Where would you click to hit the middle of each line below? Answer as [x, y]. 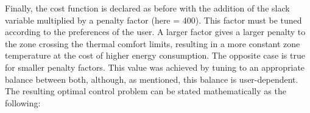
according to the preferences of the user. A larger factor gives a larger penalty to [155, 32]
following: [23, 102]
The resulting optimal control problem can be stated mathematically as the [146, 91]
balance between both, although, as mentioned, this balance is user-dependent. [152, 79]
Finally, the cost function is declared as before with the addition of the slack [147, 8]
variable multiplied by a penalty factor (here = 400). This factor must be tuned [153, 20]
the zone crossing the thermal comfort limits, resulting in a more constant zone [153, 43]
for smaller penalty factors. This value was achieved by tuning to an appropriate [155, 67]
